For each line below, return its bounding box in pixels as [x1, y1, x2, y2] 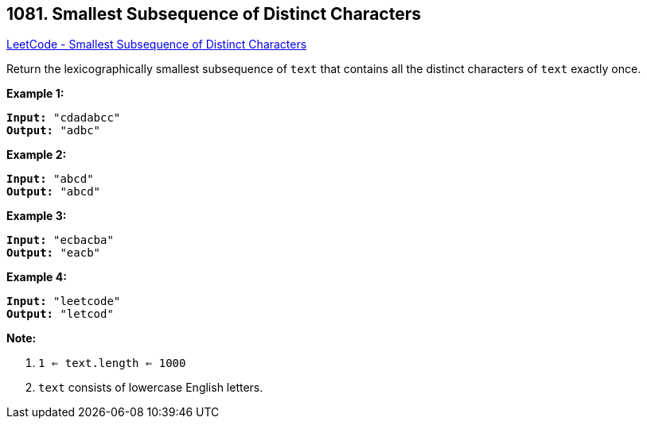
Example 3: [6, 209, 67, 223]
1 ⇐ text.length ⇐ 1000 [38, 357, 186, 370]
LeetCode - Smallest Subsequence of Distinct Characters [6, 37, 307, 52]
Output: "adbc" [6, 124, 101, 137]
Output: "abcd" [6, 185, 101, 199]
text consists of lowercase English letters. [38, 381, 263, 395]
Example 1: [6, 87, 64, 101]
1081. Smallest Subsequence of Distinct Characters [6, 4, 421, 24]
